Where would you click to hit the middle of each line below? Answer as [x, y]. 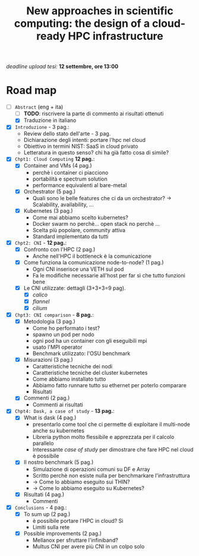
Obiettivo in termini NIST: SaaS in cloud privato [81, 146]
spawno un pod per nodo [63, 334]
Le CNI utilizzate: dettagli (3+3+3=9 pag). [75, 288]
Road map [31, 91]
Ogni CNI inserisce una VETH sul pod [78, 269]
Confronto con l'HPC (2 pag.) [59, 249]
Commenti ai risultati [58, 405]
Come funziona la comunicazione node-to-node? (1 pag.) [94, 262]
